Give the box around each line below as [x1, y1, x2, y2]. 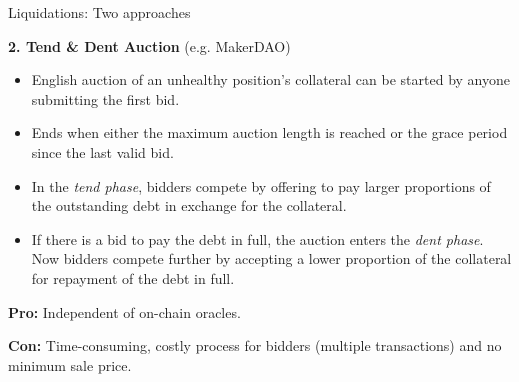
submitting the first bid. [31, 88, 180, 109]
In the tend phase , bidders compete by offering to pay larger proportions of [31, 175, 491, 196]
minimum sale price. [8, 354, 132, 375]
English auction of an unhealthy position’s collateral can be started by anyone [31, 69, 510, 90]
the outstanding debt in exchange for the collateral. [31, 195, 347, 216]
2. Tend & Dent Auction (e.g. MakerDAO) [8, 35, 291, 56]
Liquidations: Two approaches [8, 2, 191, 22]
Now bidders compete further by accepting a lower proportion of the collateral [31, 248, 512, 269]
